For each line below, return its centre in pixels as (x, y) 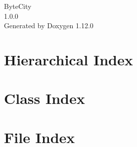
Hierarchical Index (68, 59)
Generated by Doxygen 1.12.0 (49, 25)
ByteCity (18, 6)
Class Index (45, 98)
